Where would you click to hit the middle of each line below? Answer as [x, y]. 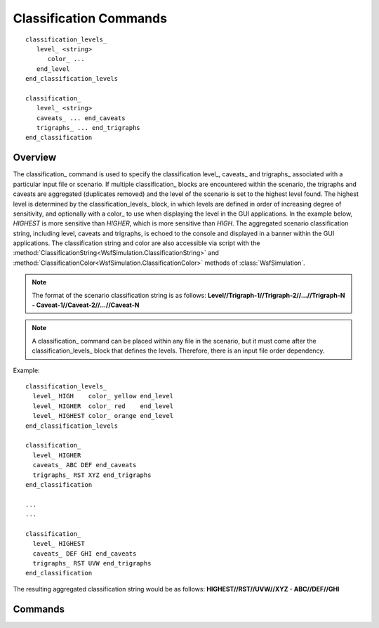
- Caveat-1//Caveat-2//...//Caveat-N [86, 305]
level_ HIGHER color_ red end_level [103, 406]
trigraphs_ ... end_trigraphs [88, 128]
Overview [35, 158]
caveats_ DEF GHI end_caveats [85, 554]
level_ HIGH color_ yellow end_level [103, 396]
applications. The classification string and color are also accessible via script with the [137, 243]
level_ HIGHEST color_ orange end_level [103, 416]
